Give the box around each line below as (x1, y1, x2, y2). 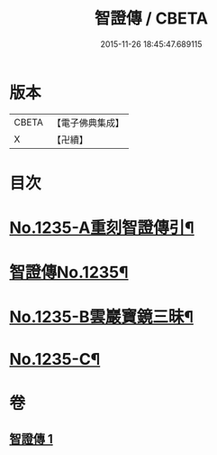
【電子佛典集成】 (51, 116, 124, 129)
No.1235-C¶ (9, 348, 101, 369)
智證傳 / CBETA (94, 8, 209, 29)
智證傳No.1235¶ (9, 263, 129, 283)
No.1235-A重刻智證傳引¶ (9, 218, 195, 238)
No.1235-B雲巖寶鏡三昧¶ (9, 307, 194, 328)
